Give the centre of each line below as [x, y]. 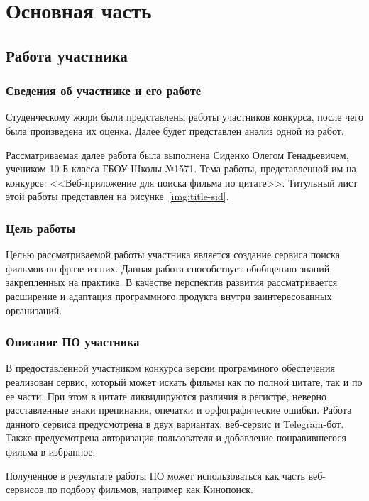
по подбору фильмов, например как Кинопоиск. [150, 489]
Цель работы [41, 227]
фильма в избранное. [51, 451]
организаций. [34, 310]
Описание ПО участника [73, 342]
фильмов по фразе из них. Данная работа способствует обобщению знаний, [169, 268]
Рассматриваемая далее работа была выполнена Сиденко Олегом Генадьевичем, [177, 154]
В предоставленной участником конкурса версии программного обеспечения [170, 368]
